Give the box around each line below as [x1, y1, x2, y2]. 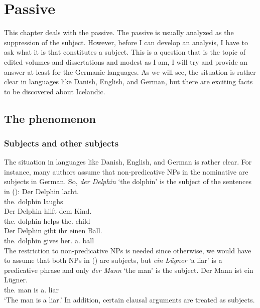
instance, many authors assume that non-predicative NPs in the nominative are [4, 166, 248, 177]
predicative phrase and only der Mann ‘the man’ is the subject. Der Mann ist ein [4, 264, 253, 275]
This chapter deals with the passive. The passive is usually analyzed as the [4, 27, 234, 38]
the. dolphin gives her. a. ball [4, 235, 94, 246]
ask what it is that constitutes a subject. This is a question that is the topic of [4, 47, 245, 57]
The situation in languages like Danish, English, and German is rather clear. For [4, 157, 252, 167]
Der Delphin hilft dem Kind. [4, 206, 92, 216]
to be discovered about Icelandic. [4, 86, 105, 96]
